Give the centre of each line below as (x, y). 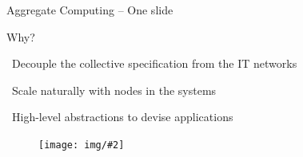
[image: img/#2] (82, 145)
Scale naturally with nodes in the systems (114, 90)
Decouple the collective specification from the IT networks (154, 63)
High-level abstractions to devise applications (122, 117)
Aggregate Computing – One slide (90, 10)
